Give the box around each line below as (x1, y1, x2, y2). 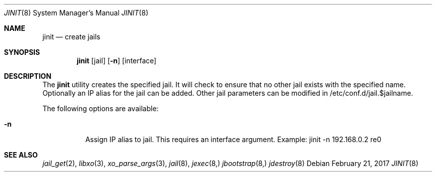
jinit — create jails (42, 32, 101, 41)
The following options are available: (42, 104, 159, 113)
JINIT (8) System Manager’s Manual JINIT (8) (4, 8, 148, 17)
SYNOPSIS (4, 48, 40, 56)
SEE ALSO (4, 151, 38, 159)
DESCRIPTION (4, 72, 52, 80)
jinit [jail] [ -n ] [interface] (77, 56, 157, 65)
